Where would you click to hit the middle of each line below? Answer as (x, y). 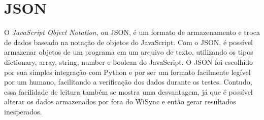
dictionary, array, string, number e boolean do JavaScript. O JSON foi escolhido (129, 62)
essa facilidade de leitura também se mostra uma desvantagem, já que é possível (128, 91)
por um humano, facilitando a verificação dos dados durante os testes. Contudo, (128, 82)
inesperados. (23, 111)
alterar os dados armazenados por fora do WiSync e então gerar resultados (120, 102)
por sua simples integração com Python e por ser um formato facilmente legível (127, 72)
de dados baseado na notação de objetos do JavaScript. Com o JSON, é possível (129, 42)
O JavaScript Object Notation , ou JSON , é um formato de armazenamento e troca (132, 32)
